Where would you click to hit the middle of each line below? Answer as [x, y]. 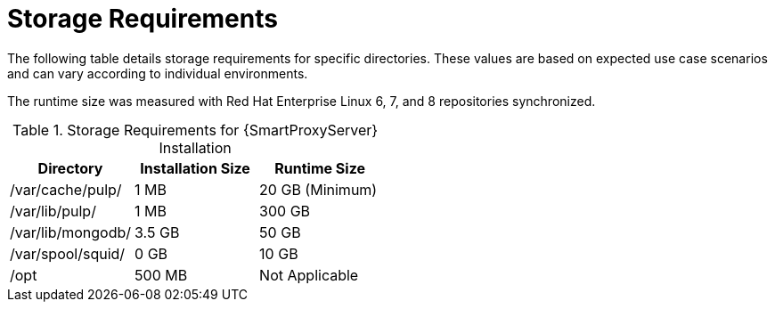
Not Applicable [309, 275]
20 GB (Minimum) [318, 189]
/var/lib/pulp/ [53, 211]
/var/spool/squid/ [68, 253]
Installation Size [195, 168]
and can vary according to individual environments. [158, 73]
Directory [70, 168]
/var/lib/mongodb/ [71, 232]
